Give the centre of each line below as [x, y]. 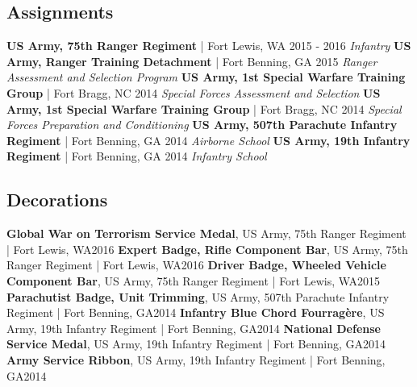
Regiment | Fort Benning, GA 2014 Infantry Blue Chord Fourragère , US [196, 312]
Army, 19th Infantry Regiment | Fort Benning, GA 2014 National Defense [194, 328]
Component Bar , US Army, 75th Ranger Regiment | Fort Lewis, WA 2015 [194, 280]
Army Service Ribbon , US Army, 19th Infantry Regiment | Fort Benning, [196, 359]
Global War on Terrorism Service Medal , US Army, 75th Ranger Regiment [206, 233]
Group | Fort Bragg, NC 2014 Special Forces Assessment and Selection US [194, 92]
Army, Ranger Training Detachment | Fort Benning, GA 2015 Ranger [192, 61]
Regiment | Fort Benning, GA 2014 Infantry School [137, 156]
